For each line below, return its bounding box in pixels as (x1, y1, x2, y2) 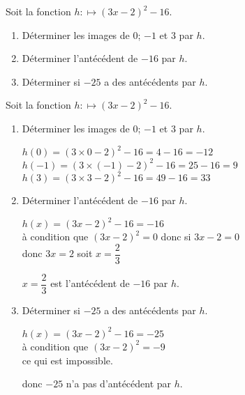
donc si (161, 229, 191, 244)
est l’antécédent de (50, 276, 130, 291)
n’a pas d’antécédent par (66, 376, 172, 391)
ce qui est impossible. (22, 353, 113, 367)
